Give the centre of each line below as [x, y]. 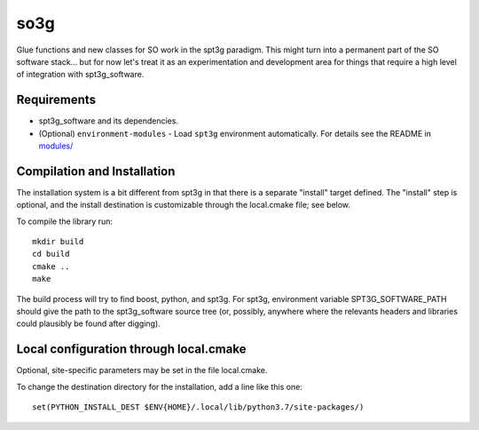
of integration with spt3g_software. [80, 75]
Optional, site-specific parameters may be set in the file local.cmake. [142, 370]
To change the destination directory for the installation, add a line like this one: [160, 386]
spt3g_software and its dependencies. [109, 121]
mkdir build [58, 242]
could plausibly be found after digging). [89, 323]
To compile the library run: [64, 221]
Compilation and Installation [96, 171]
